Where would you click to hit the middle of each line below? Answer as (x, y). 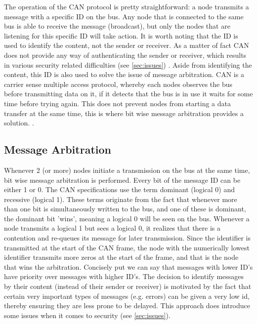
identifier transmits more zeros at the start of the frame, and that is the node (121, 257)
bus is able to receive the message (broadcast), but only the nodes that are (117, 26)
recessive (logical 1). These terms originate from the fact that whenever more (121, 199)
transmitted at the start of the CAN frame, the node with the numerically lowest (127, 247)
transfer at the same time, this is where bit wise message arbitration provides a (124, 113)
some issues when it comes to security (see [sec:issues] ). (87, 315)
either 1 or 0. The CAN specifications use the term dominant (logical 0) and (119, 189)
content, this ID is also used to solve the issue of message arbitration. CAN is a (124, 74)
